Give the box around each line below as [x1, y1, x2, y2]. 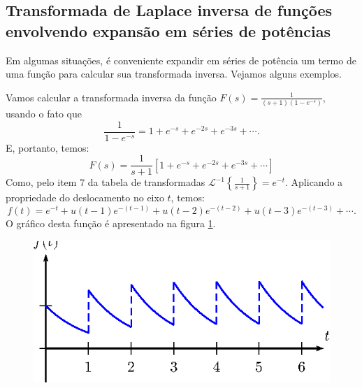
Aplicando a [291, 175, 343, 189]
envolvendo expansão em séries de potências [6, 20, 331, 41]
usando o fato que [6, 106, 82, 121]
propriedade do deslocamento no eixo [6, 190, 164, 205]
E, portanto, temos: [6, 140, 89, 155]
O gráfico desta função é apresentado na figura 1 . [6, 216, 216, 231]
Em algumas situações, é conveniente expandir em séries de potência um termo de [6, 52, 356, 67]
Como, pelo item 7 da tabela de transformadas [6, 175, 205, 189]
